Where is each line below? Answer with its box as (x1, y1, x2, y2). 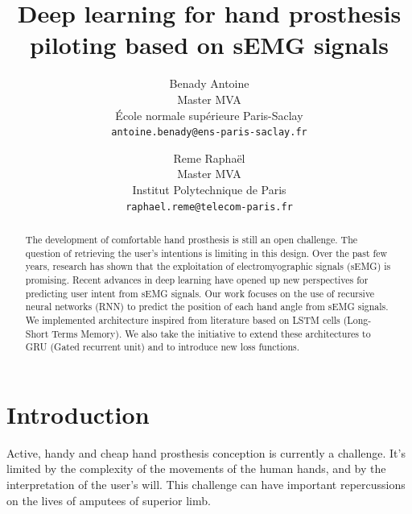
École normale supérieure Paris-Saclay (115, 106, 303, 123)
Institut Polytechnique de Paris (132, 180, 286, 197)
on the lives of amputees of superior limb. (6, 491, 211, 508)
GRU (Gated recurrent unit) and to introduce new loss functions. (25, 340, 300, 354)
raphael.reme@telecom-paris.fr (126, 201, 293, 213)
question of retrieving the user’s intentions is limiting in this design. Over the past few (25, 246, 388, 259)
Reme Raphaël (173, 149, 245, 166)
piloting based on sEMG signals (30, 28, 389, 61)
